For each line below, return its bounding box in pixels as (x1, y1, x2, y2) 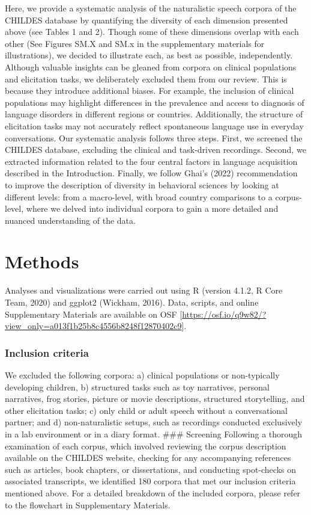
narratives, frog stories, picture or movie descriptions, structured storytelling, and (5, 392, 305, 405)
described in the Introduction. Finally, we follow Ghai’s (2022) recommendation (5, 167, 298, 179)
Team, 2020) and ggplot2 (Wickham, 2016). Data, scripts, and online (5, 296, 259, 308)
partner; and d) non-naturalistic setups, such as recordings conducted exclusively (5, 416, 303, 428)
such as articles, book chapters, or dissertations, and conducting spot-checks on (5, 463, 296, 475)
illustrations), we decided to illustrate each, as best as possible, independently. (5, 49, 293, 61)
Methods (5, 249, 79, 274)
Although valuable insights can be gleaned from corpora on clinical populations (5, 60, 297, 73)
